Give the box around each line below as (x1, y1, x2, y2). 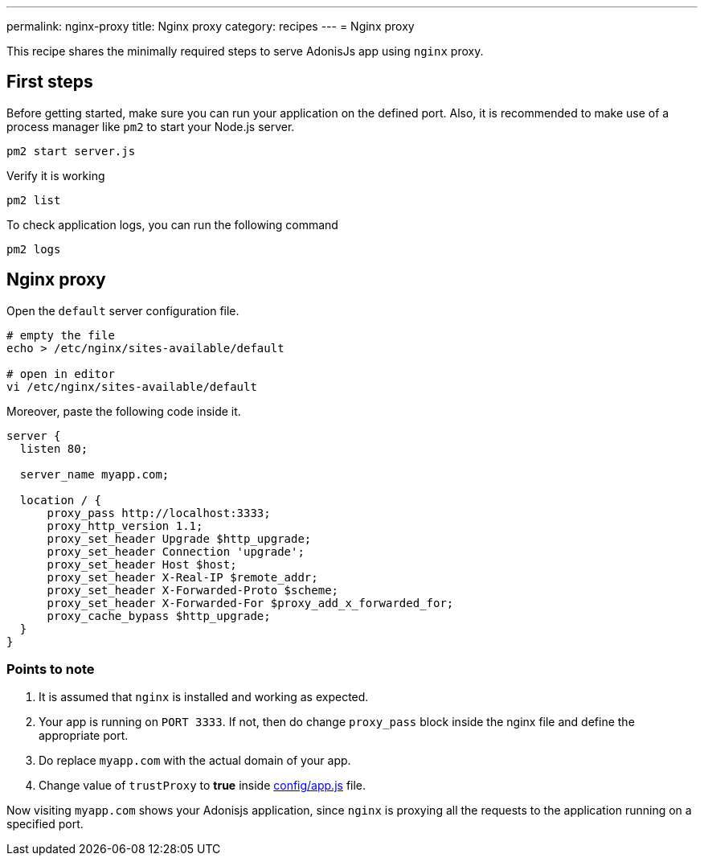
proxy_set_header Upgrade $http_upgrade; (47, 532, 312, 545)
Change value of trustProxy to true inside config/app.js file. (39, 778, 366, 793)
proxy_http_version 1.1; (47, 519, 203, 532)
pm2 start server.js (6, 144, 136, 158)
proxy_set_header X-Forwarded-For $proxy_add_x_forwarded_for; (47, 596, 454, 610)
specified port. (6, 817, 84, 831)
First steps (6, 72, 93, 92)
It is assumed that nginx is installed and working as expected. (39, 690, 369, 704)
